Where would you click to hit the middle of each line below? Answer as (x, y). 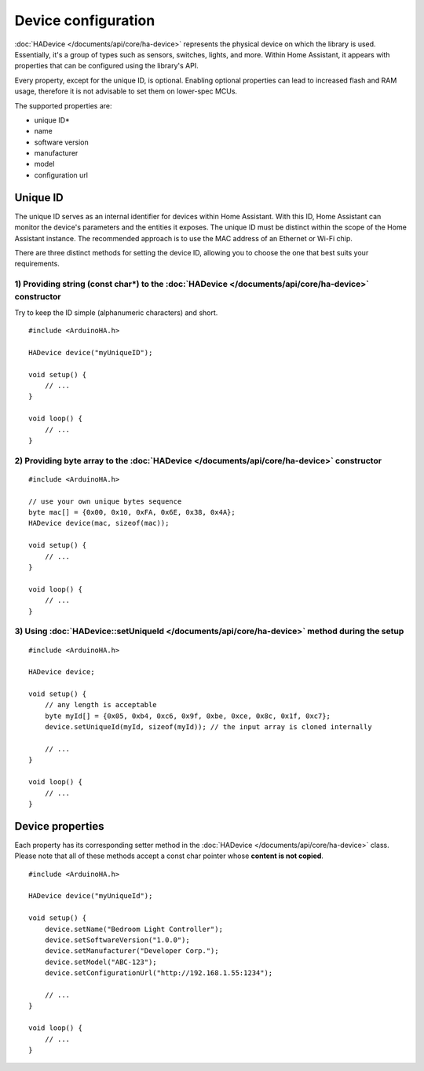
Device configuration (85, 20)
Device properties (59, 826)
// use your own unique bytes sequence (105, 501)
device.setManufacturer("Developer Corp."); (132, 951)
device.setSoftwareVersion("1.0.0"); (117, 940)
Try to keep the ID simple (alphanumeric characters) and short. (116, 312)
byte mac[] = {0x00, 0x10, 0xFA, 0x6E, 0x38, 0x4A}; (132, 512)
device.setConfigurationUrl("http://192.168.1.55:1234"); (159, 973)
